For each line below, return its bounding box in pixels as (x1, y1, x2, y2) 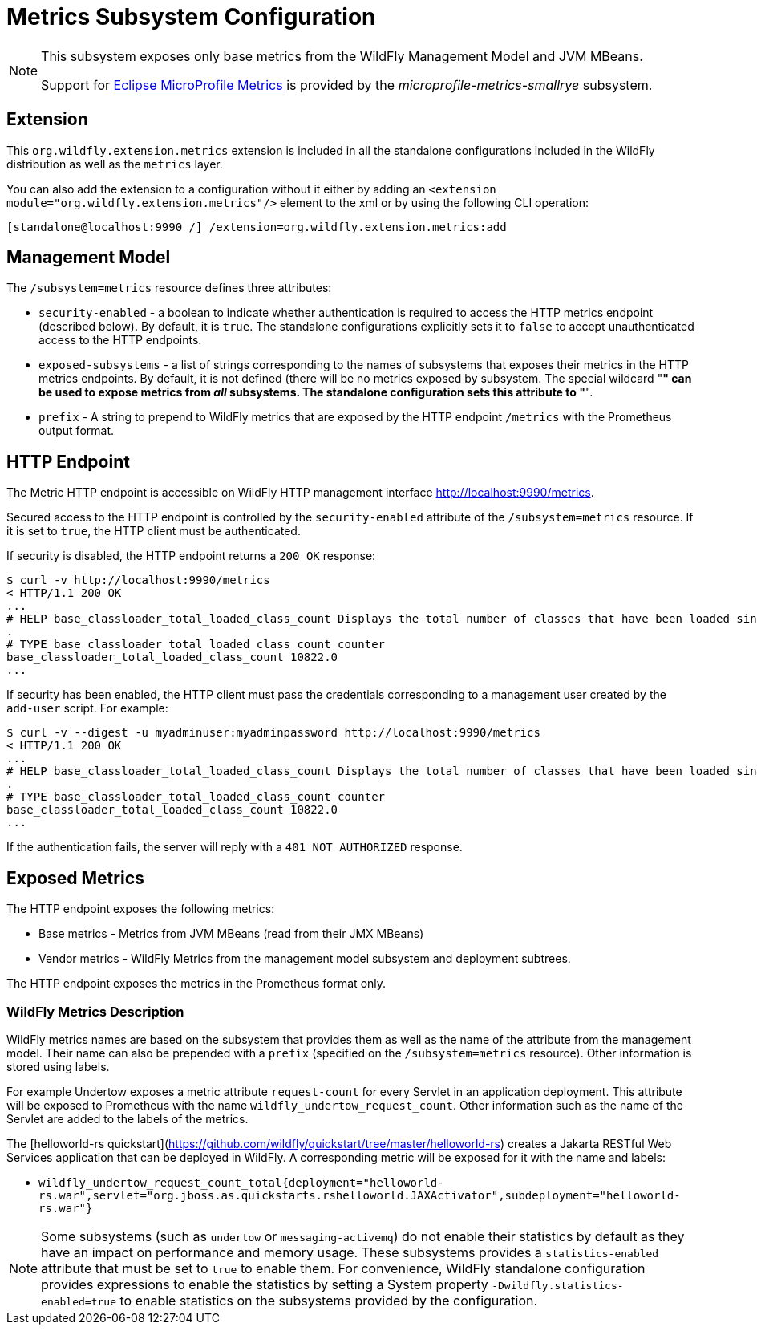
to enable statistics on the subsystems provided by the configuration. (119, 1292, 538, 1309)
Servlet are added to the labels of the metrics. (6, 1111, 249, 1126)
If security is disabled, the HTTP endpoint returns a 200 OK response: (6, 549, 376, 563)
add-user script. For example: (6, 701, 168, 716)
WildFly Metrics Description (6, 1003, 184, 1020)
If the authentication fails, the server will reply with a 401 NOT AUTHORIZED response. (6, 840, 463, 854)
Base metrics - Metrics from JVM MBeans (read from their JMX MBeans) (38, 927, 424, 941)
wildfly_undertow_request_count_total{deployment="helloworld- (38, 1175, 444, 1189)
